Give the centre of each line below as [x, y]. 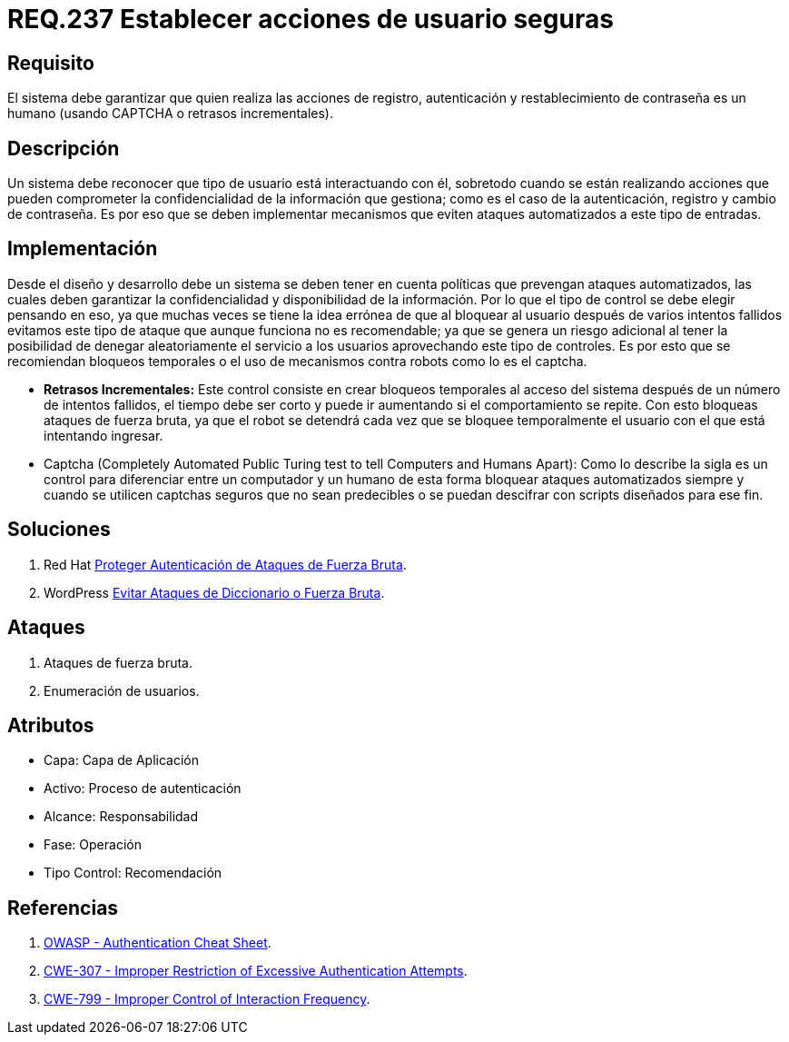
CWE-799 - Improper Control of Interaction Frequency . [207, 999]
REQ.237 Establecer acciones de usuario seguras [311, 19]
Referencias [63, 908]
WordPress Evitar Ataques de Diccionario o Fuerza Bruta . [214, 592]
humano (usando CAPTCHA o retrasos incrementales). [171, 114]
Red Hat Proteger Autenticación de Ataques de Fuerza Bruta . [225, 564]
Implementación [83, 249]
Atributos [51, 725]
